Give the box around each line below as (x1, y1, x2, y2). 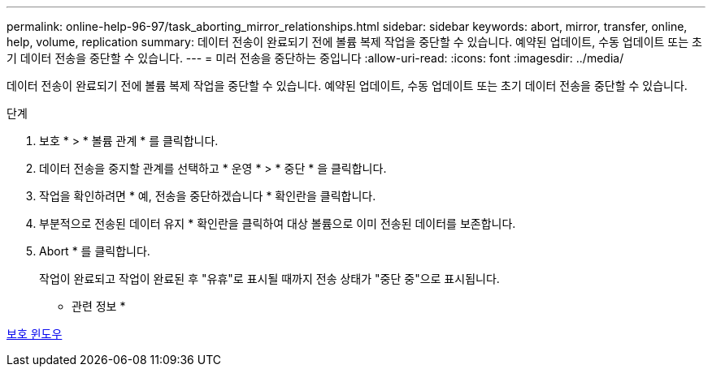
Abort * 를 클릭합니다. (39, 244, 150, 258)
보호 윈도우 (7, 327, 63, 341)
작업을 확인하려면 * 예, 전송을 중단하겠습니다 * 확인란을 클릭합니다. (39, 189, 376, 203)
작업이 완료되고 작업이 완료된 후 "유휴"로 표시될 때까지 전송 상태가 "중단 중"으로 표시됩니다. (39, 272, 500, 285)
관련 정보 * (72, 299, 126, 313)
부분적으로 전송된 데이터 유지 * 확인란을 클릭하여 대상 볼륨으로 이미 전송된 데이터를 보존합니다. (39, 217, 516, 230)
